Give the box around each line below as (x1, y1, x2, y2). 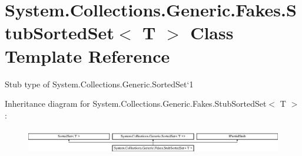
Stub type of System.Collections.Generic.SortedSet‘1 (5, 77, 194, 90)
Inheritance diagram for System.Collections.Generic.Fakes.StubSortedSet (5, 97, 267, 110)
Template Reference (5, 43, 170, 67)
